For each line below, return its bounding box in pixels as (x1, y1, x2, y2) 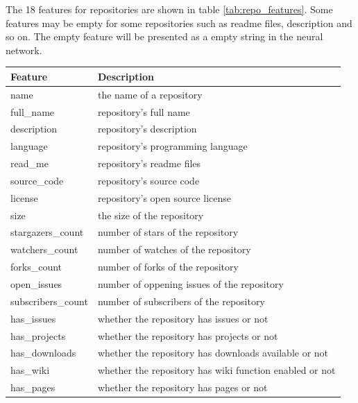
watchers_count (10, 242, 78, 257)
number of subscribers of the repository (97, 293, 265, 308)
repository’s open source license (97, 190, 232, 205)
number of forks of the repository (97, 259, 239, 274)
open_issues (10, 277, 62, 291)
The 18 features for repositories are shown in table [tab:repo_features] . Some (6, 2, 333, 16)
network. (6, 42, 42, 57)
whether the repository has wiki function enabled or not (97, 363, 336, 377)
